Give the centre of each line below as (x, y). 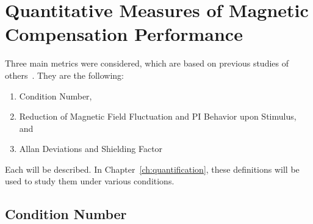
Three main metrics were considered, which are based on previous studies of (147, 63)
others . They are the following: (64, 75)
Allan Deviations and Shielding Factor (91, 149)
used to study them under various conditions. (90, 181)
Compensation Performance (124, 34)
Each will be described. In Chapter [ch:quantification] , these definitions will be (152, 169)
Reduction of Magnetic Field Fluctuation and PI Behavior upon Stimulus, (158, 116)
